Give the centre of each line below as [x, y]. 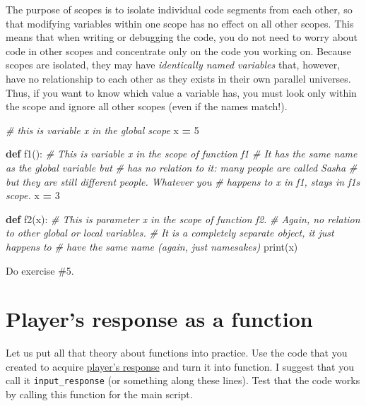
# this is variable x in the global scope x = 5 [102, 130]
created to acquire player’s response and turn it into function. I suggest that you [180, 366]
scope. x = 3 [33, 195]
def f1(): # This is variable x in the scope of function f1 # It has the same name [182, 154]
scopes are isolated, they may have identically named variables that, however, [173, 65]
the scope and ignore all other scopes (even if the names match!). [147, 106]
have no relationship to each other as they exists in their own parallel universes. [178, 78]
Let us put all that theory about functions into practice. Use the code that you [177, 353]
